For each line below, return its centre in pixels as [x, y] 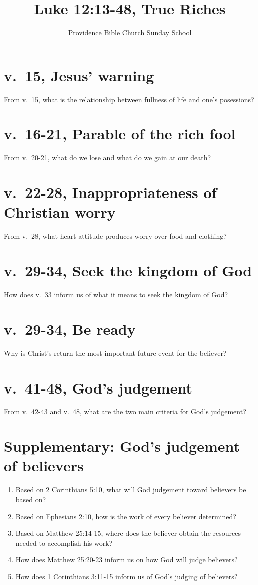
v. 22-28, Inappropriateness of [110, 192]
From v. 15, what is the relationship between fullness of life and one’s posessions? [129, 99]
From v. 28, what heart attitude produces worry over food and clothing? [115, 236]
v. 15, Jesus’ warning [79, 75]
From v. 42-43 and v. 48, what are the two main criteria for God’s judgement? [125, 411]
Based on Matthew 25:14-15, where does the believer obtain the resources [128, 533]
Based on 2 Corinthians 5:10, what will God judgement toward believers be [131, 490]
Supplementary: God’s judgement [122, 446]
